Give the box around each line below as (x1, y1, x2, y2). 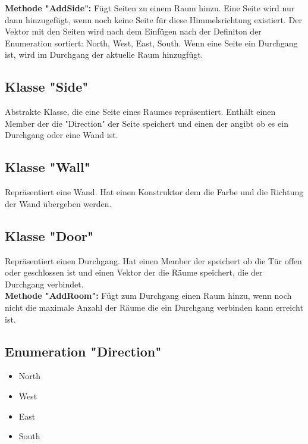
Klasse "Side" (5, 77, 89, 96)
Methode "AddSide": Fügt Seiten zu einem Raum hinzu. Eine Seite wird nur (5, 2, 295, 14)
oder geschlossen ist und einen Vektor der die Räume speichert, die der (5, 266, 263, 279)
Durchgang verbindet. (5, 277, 84, 290)
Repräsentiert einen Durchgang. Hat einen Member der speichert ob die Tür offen (5, 254, 302, 267)
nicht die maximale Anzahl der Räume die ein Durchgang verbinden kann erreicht (5, 301, 303, 313)
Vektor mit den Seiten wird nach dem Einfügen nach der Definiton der (5, 25, 262, 37)
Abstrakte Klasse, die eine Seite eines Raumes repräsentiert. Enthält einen (5, 105, 276, 118)
